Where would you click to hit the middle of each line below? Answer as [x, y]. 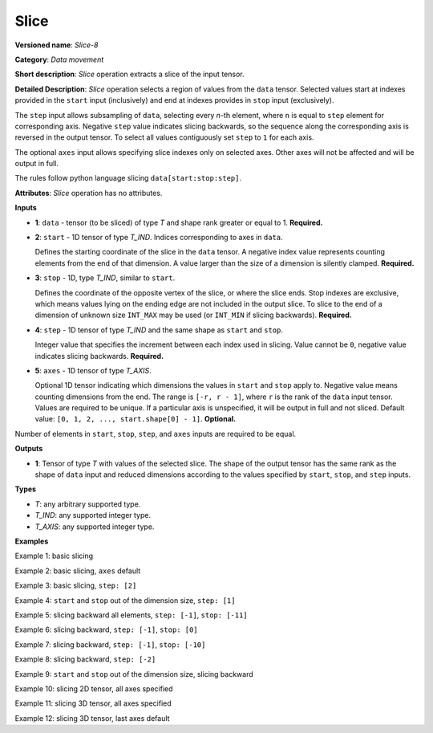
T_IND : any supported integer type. [93, 515]
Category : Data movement [59, 59]
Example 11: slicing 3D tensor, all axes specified [93, 703]
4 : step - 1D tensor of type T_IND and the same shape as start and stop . [159, 330]
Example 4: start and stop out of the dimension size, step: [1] [125, 600]
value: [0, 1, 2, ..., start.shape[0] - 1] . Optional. [136, 419]
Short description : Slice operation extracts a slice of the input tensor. [129, 74]
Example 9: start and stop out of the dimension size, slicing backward [134, 674]
